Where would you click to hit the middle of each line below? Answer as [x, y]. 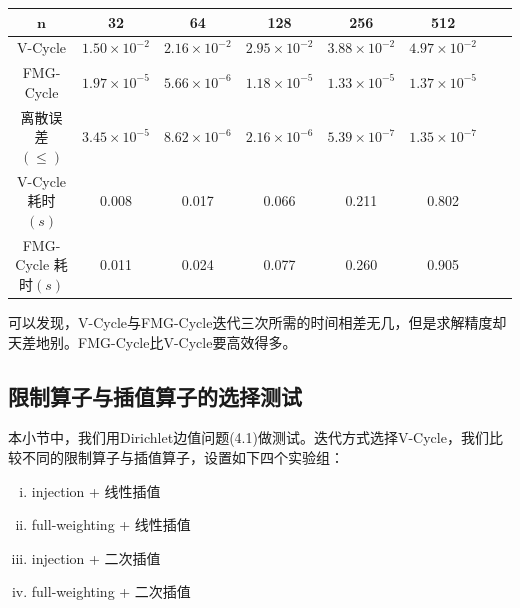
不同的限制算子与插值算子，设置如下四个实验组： [182, 456]
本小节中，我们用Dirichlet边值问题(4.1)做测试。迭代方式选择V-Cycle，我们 [248, 437]
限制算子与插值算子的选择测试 [155, 395]
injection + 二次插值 [96, 557]
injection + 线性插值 [96, 490]
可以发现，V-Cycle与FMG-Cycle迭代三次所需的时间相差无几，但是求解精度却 [257, 321]
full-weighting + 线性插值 [111, 524]
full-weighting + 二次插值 [111, 591]
